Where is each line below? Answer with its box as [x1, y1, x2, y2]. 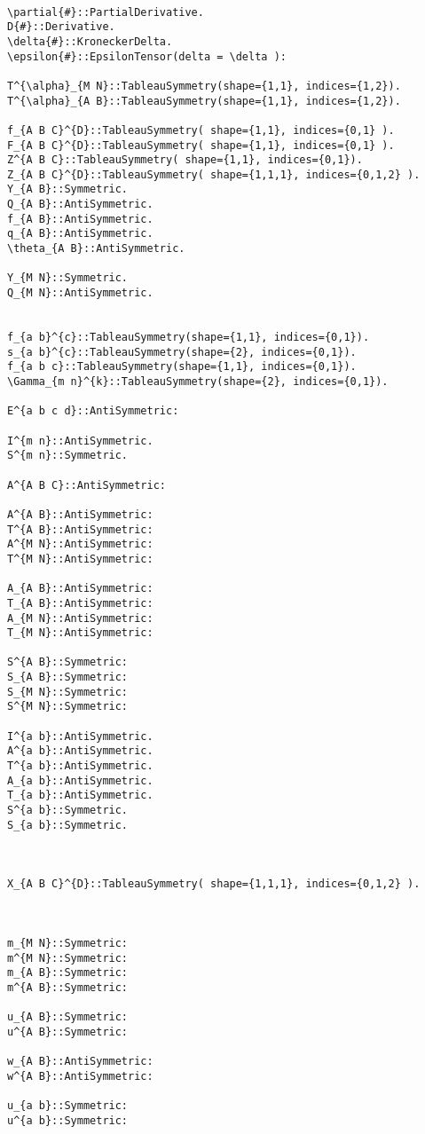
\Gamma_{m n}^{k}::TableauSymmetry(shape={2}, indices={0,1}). [7, 375, 389, 388]
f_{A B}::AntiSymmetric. [7, 212, 153, 225]
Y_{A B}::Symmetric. [7, 183, 129, 196]
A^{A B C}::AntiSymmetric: [7, 478, 166, 492]
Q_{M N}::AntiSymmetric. [7, 287, 153, 300]
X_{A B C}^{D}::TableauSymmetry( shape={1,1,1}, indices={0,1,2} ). [7, 878, 421, 891]
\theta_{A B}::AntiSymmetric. [7, 242, 185, 256]
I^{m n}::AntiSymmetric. [7, 434, 153, 447]
